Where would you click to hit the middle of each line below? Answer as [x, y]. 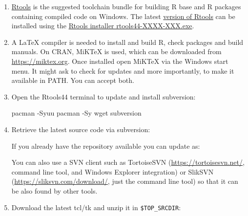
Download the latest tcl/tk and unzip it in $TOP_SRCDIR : [96, 207]
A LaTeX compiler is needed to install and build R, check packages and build [127, 42]
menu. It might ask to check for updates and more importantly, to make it [123, 70]
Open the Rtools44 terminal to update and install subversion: [103, 96]
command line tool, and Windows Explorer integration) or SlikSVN [113, 171]
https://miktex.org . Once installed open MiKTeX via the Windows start [120, 61]
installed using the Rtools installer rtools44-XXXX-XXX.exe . [103, 26]
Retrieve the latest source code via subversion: [81, 129]
